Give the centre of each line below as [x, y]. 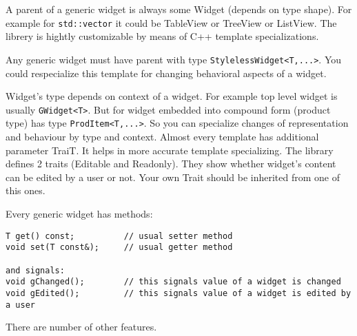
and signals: [35, 270]
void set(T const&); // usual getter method [119, 248]
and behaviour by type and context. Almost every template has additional [162, 136]
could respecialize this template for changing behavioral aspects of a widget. [166, 73]
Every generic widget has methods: [79, 213]
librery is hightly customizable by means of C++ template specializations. [162, 36]
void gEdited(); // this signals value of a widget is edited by [178, 293]
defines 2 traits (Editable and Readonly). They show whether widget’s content [171, 164]
